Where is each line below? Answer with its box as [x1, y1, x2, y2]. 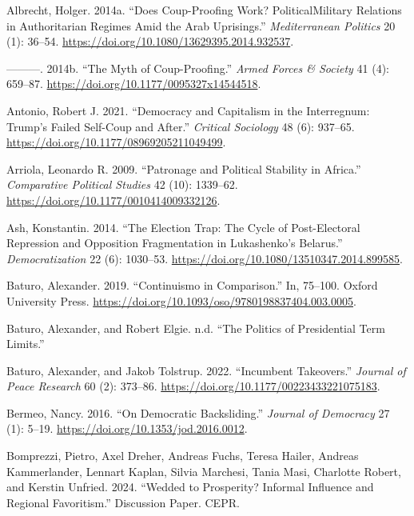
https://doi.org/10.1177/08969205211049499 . [6, 134, 226, 150]
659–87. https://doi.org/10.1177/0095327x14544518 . [6, 75, 261, 92]
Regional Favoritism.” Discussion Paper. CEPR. [6, 494, 240, 510]
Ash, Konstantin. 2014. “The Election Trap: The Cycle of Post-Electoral [6, 218, 360, 235]
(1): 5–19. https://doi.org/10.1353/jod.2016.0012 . [6, 420, 248, 437]
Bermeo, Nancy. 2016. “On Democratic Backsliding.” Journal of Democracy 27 [6, 404, 390, 421]
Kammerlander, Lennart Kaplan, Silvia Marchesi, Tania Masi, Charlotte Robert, [6, 462, 401, 479]
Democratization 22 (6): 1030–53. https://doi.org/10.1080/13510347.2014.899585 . [6, 250, 403, 266]
